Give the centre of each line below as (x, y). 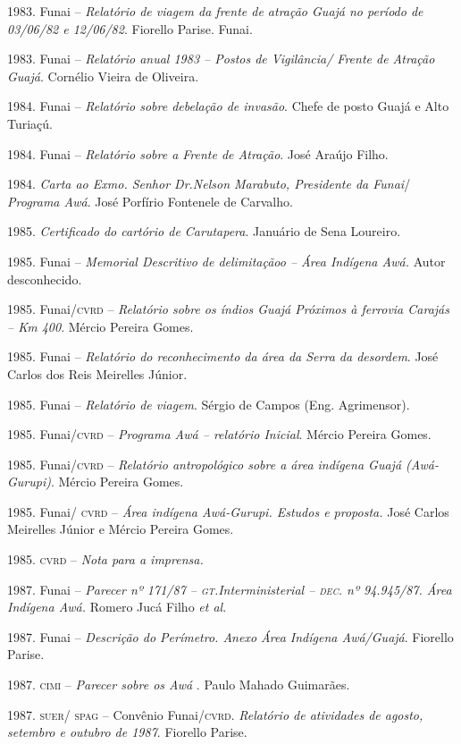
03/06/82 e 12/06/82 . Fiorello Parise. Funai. (130, 28)
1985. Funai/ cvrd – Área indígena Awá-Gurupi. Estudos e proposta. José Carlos (228, 511)
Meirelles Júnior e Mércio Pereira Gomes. (121, 529)
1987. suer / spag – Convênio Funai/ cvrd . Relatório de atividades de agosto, (215, 714)
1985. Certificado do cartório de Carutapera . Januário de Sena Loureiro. (204, 231)
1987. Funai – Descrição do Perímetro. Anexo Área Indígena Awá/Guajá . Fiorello (230, 636)
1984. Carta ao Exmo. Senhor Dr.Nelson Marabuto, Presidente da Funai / (209, 184)
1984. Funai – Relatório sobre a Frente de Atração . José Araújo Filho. (198, 153)
